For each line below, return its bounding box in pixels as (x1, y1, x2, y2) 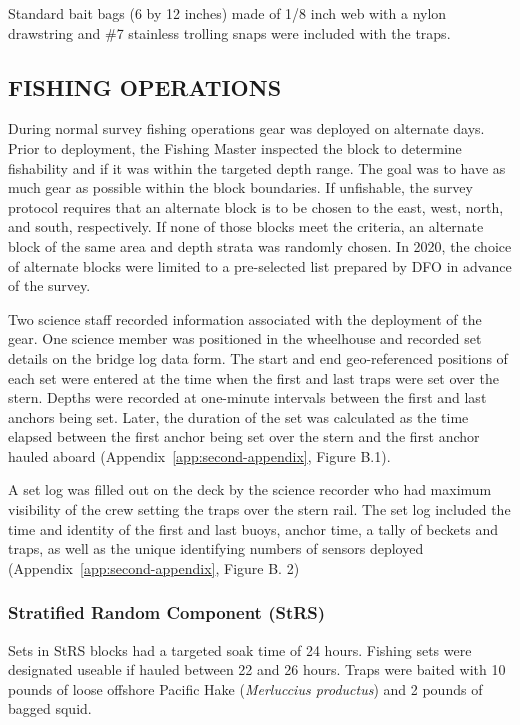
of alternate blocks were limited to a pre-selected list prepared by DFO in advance (8, 255, 512, 276)
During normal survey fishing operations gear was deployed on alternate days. (8, 118, 485, 139)
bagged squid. (8, 698, 92, 719)
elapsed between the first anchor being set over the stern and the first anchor (8, 426, 480, 447)
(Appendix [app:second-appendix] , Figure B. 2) (8, 557, 300, 578)
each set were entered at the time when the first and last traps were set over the (8, 367, 499, 388)
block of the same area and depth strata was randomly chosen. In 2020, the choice (8, 235, 512, 256)
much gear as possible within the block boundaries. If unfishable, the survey (8, 177, 473, 198)
